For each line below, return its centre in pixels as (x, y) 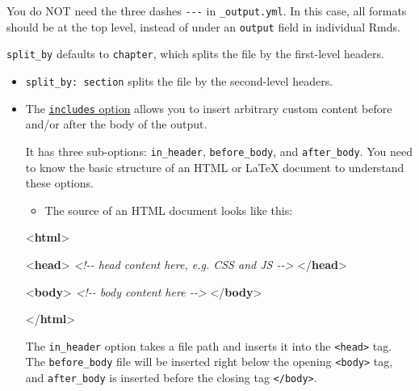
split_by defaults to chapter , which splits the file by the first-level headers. (195, 54)
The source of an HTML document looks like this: (169, 210)
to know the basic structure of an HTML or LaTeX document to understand (215, 167)
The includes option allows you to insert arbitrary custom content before (209, 108)
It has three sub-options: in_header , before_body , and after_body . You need (219, 151)
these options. (59, 183)
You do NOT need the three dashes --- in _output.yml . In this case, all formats (207, 11)
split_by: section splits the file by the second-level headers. (179, 80)
